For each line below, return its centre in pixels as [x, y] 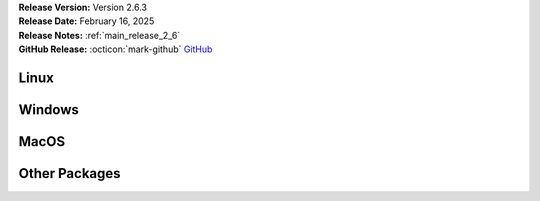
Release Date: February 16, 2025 [86, 21]
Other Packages [69, 173]
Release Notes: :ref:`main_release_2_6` [99, 35]
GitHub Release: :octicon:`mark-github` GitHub [115, 49]
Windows [48, 109]
